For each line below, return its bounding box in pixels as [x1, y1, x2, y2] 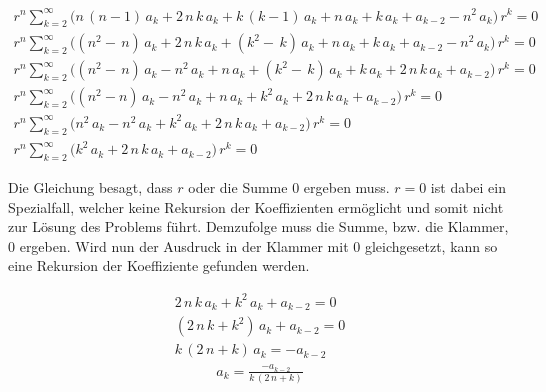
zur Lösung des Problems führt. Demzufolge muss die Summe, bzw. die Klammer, [8, 216, 509, 237]
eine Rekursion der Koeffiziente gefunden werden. [8, 255, 310, 276]
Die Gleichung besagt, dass [8, 177, 173, 198]
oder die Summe [188, 177, 288, 198]
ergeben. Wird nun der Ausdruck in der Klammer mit [19, 235, 349, 256]
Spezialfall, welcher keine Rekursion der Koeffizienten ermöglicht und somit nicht [8, 196, 504, 217]
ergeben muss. [303, 177, 390, 198]
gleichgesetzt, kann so [364, 235, 498, 256]
